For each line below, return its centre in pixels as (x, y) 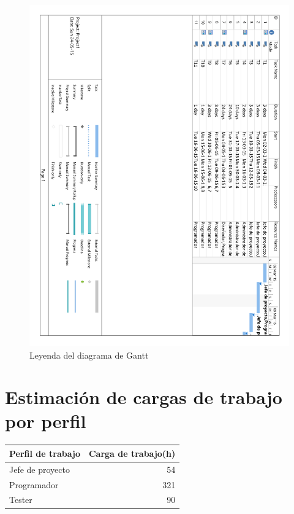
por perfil (46, 421)
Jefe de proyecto (40, 469)
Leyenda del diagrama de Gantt (89, 355)
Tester (21, 500)
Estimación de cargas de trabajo (144, 397)
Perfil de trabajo (45, 453)
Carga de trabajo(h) (132, 453)
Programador (34, 484)
